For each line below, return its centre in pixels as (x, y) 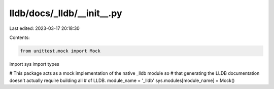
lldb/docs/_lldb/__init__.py (66, 13)
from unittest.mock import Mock (60, 51)
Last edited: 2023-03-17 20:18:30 (44, 28)
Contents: (20, 37)
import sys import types (34, 64)
